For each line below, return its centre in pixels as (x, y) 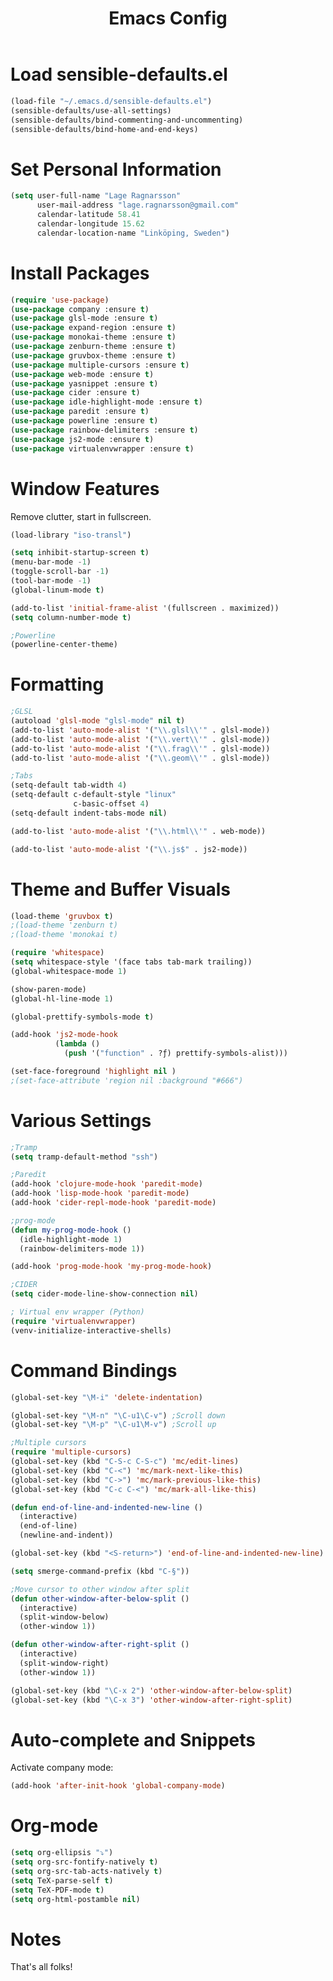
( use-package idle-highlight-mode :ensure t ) (106, 402)
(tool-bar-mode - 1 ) (51, 581)
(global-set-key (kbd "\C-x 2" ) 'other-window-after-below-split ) (151, 1690)
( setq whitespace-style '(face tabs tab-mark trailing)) (131, 962)
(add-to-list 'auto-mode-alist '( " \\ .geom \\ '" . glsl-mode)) (140, 758)
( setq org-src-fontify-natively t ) (84, 1862)
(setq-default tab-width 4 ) (69, 785)
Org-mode (54, 1826)
